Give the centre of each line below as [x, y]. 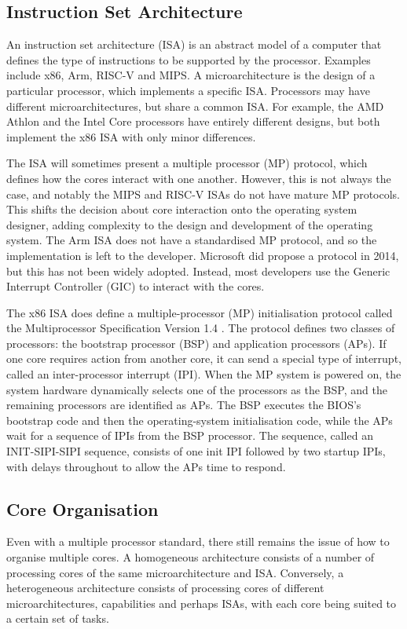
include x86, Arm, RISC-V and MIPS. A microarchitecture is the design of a [191, 75]
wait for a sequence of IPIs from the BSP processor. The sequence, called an [190, 435]
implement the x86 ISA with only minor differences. [131, 136]
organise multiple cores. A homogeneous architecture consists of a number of [191, 557]
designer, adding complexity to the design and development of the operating [190, 224]
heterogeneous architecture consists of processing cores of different [165, 588]
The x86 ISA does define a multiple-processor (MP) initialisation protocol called [200, 312]
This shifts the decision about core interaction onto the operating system [182, 209]
